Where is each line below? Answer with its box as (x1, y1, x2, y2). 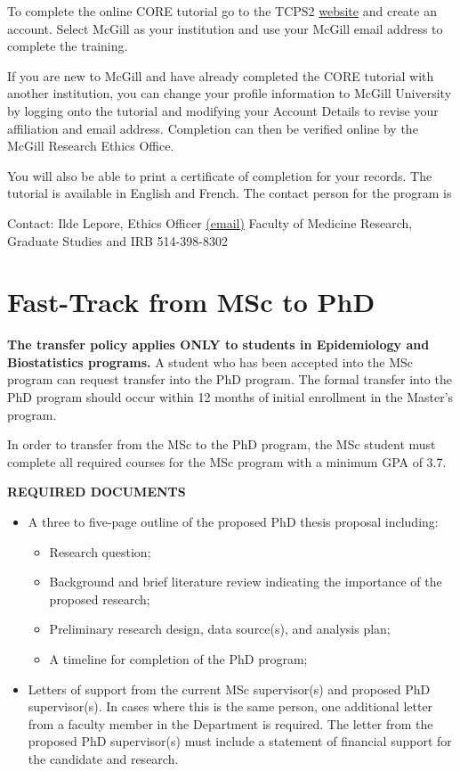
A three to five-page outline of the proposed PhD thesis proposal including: (28, 513, 439, 530)
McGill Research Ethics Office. (7, 136, 174, 155)
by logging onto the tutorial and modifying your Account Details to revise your (7, 101, 439, 119)
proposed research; (49, 589, 150, 608)
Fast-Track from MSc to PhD (7, 283, 375, 320)
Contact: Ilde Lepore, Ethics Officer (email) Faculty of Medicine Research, (7, 213, 413, 232)
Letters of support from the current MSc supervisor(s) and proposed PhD (28, 679, 431, 698)
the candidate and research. (28, 749, 179, 767)
